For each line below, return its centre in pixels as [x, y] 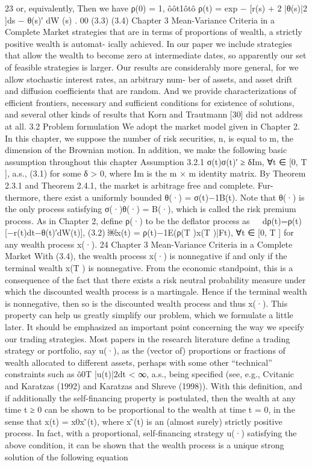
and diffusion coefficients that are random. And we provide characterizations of [151, 91]
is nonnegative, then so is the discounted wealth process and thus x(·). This [146, 303]
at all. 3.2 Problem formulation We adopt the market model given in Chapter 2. [152, 126]
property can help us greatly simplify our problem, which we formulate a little [149, 315]
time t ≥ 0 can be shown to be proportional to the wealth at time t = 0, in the [150, 409]
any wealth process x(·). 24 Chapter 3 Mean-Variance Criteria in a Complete [149, 244]
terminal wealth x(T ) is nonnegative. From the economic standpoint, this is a [149, 268]
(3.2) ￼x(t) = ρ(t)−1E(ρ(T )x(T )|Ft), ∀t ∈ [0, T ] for [191, 232]
